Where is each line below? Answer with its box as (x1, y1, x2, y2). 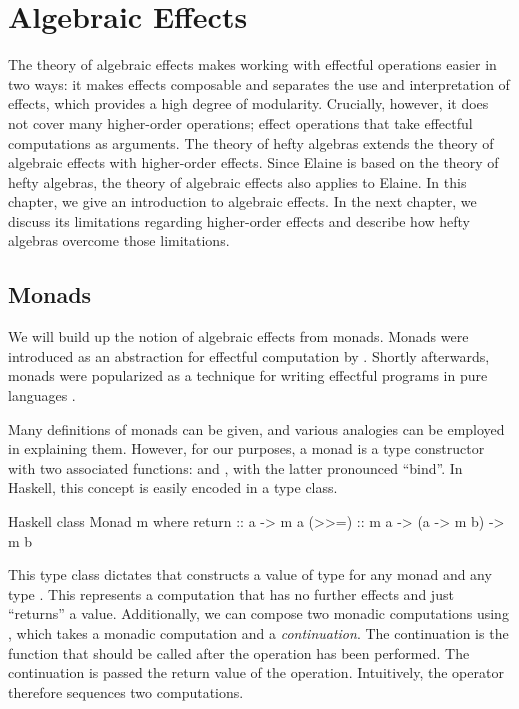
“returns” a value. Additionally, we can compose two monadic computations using (8, 603, 509, 624)
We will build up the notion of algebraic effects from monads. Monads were (8, 326, 469, 347)
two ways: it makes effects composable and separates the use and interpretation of (8, 73, 510, 94)
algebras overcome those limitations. (8, 230, 230, 251)
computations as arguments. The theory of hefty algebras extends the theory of (8, 132, 494, 153)
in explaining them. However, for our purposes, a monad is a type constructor (8, 438, 485, 459)
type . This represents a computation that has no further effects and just (8, 583, 454, 604)
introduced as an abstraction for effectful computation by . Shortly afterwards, (8, 345, 490, 366)
